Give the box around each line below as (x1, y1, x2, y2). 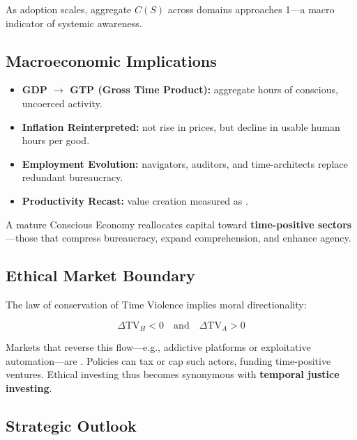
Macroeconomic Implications (6, 49, 217, 71)
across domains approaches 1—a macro (167, 2, 335, 16)
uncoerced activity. (22, 95, 102, 110)
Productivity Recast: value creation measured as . (22, 193, 248, 207)
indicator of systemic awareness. (6, 15, 142, 30)
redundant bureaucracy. (22, 170, 123, 184)
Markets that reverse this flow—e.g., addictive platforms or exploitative (6, 339, 311, 354)
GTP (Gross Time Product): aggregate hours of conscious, (70, 82, 338, 97)
